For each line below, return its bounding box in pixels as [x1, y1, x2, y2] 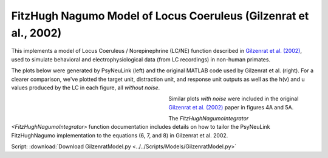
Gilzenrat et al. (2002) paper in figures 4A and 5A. [168, 103, 294, 111]
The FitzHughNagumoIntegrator [168, 115, 249, 122]
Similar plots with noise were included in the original [168, 95, 299, 103]
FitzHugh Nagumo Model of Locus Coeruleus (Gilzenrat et [11, 9, 309, 22]
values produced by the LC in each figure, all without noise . [11, 84, 160, 91]
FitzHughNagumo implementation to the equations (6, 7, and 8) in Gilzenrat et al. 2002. [11, 131, 228, 139]
